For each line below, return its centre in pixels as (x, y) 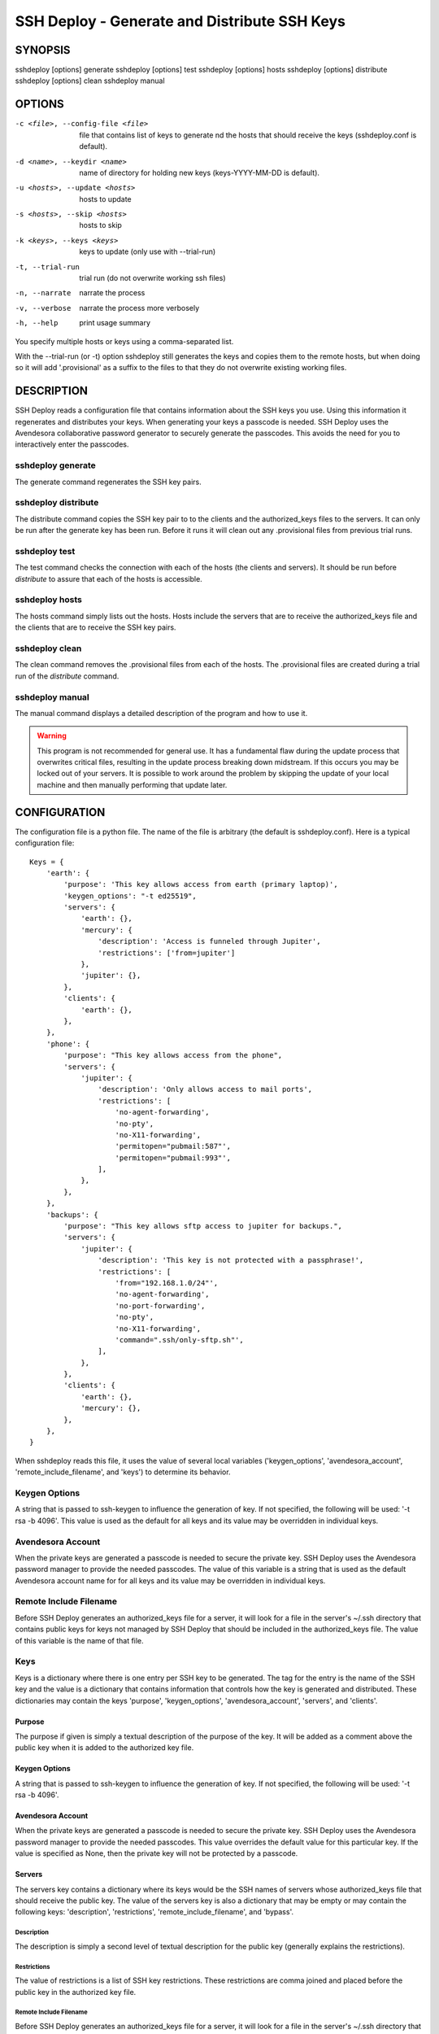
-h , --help (37, 323)
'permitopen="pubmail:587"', (173, 1146)
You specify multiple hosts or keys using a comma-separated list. (124, 341)
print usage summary (115, 323)
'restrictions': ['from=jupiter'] (167, 953)
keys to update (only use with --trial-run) (148, 251)
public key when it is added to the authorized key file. (104, 1748)
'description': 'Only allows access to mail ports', (205, 1089)
